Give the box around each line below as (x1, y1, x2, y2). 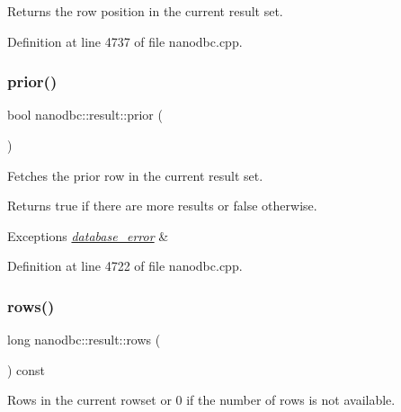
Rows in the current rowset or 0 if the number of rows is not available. (7, 390, 396, 409)
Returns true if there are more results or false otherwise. (7, 196, 317, 215)
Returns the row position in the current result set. (7, 2, 283, 20)
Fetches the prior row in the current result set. (7, 166, 263, 184)
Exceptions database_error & (7, 226, 169, 245)
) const (7, 360, 46, 379)
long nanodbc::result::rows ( (7, 330, 161, 349)
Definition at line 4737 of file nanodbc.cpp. (7, 31, 243, 50)
